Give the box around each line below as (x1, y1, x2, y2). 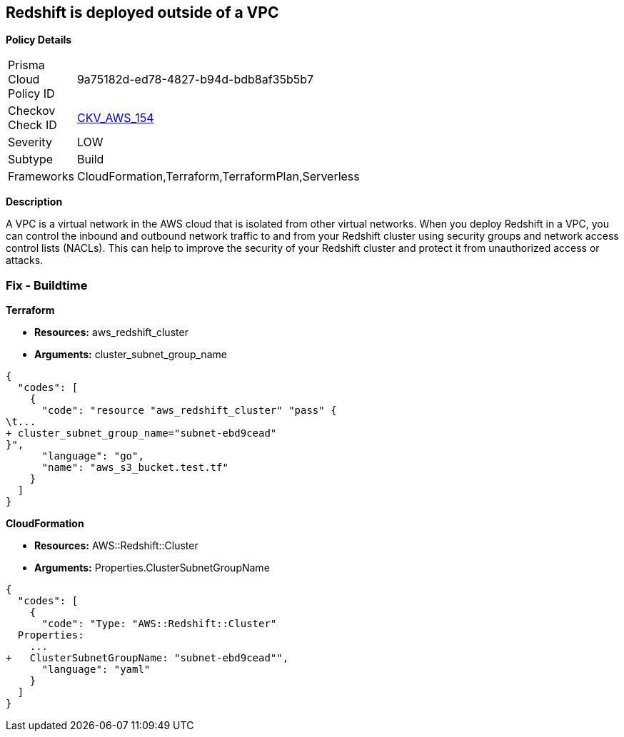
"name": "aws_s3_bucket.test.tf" (41, 462, 228, 474)
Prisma (8, 58, 45, 73)
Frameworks (8, 169, 74, 184)
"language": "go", (41, 450, 144, 462)
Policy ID (8, 86, 55, 101)
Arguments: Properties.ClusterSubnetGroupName (34, 561, 270, 574)
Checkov (8, 103, 56, 118)
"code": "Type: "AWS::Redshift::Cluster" (41, 618, 277, 630)
